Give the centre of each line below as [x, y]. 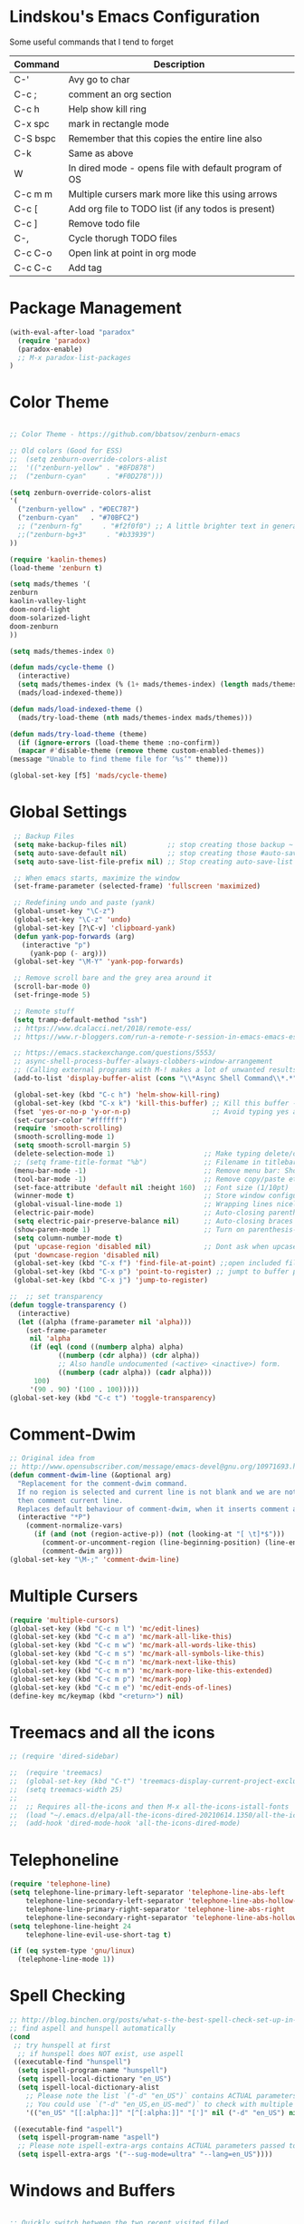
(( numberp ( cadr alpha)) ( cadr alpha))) [135, 1372]
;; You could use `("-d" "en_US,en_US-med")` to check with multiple [160, 2104]
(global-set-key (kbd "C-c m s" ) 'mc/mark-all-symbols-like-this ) [137, 1654]
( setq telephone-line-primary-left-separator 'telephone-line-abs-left [147, 1893]
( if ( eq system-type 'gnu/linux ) [72, 1951]
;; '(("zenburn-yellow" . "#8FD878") [82, 468]
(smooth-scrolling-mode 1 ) [64, 1137]
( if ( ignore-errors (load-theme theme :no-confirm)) [119, 742]
